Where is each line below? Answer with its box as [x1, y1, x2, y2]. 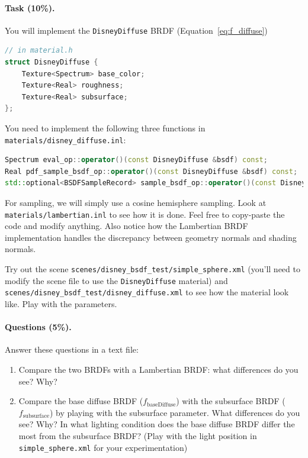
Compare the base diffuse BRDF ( [18, 395, 143, 407]
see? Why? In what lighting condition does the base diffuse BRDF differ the [18, 418, 295, 430]
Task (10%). [5, 1, 55, 14]
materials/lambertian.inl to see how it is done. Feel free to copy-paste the [5, 208, 285, 220]
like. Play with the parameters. [5, 298, 117, 310]
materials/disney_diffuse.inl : [5, 133, 126, 146]
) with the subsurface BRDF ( [176, 395, 285, 407]
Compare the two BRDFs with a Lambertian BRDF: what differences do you [18, 363, 299, 376]
